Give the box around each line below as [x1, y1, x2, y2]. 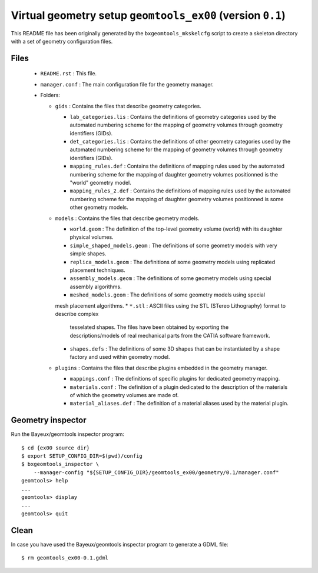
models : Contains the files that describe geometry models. [55, 215, 200, 222]
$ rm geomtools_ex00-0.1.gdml [21, 555, 109, 561]
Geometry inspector [11, 415, 87, 425]
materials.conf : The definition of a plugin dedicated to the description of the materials [69, 383, 288, 391]
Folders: [40, 92, 60, 99]
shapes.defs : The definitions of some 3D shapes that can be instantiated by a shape [69, 345, 280, 352]
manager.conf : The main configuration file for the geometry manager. [40, 81, 214, 88]
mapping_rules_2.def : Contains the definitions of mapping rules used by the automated [69, 187, 291, 194]
